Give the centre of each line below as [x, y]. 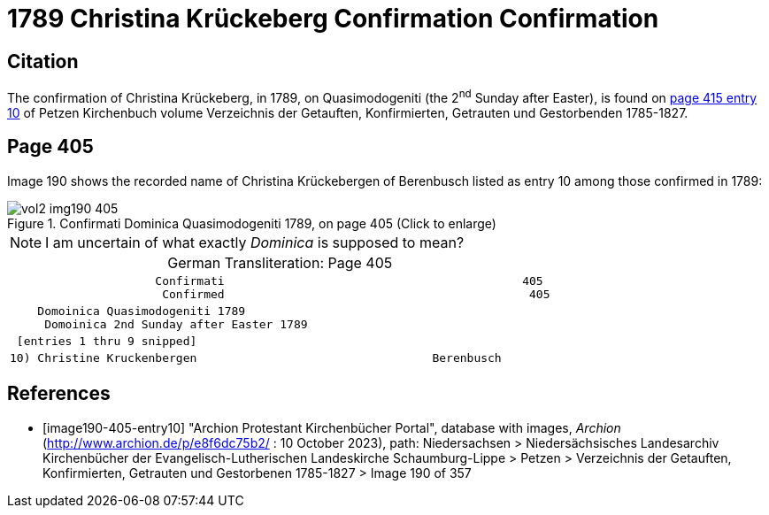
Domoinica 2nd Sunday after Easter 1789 [176, 324]
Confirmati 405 [349, 281]
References [59, 394]
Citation [43, 61]
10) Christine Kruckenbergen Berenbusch [256, 357]
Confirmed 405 [356, 294]
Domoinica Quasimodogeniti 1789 [142, 311]
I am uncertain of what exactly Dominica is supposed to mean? [255, 242]
